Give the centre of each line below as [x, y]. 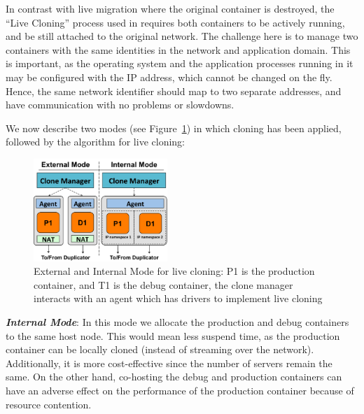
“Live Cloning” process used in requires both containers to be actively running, [175, 22]
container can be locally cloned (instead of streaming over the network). [160, 349]
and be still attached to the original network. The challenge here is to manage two [182, 36]
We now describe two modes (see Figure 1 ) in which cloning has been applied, [174, 128]
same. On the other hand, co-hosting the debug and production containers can [174, 377]
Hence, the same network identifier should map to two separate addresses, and [174, 91]
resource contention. [49, 404]
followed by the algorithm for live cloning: [95, 142]
